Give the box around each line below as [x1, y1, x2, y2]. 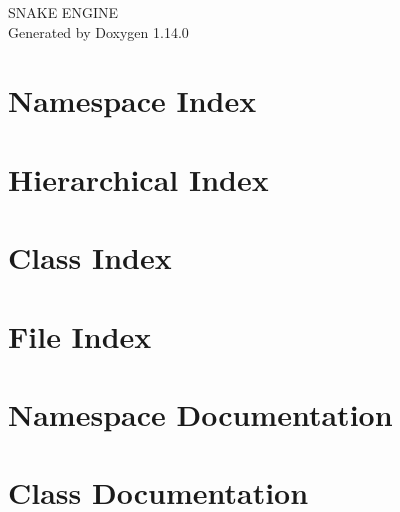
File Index [8, 315, 152, 356]
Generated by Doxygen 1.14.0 [8, 21, 189, 42]
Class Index [8, 237, 172, 278]
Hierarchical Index [8, 158, 269, 199]
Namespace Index [8, 80, 257, 121]
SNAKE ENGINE [8, 2, 118, 22]
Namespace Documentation [8, 393, 393, 434]
